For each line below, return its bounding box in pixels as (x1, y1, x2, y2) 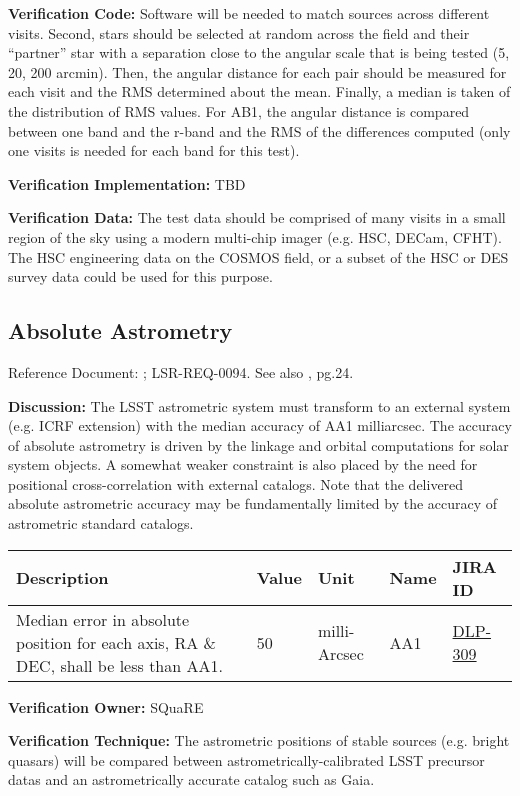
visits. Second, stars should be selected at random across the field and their (8, 22, 470, 43)
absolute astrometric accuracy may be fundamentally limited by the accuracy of (8, 493, 498, 514)
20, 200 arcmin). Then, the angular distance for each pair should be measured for (8, 61, 507, 82)
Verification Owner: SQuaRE (8, 696, 204, 717)
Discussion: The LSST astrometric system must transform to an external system (8, 395, 511, 416)
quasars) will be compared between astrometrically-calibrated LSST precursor (8, 749, 485, 770)
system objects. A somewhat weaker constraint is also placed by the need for (8, 454, 478, 475)
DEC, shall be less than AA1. (16, 653, 223, 677)
